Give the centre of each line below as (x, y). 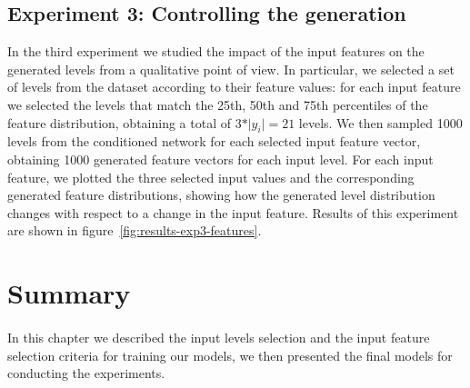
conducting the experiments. (86, 373)
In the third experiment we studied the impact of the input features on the (216, 51)
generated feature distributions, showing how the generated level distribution (221, 195)
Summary (69, 293)
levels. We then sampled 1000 (380, 122)
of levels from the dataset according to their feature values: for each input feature (234, 87)
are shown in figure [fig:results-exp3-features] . (135, 230)
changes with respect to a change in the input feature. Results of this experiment (233, 212)
